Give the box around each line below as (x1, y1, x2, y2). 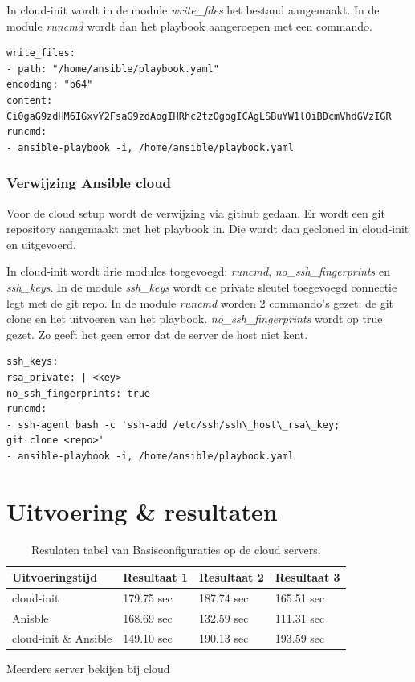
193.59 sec (275, 629, 325, 646)
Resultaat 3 (275, 569, 340, 586)
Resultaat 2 (198, 569, 264, 586)
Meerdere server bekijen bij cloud (6, 660, 170, 676)
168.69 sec (123, 609, 173, 626)
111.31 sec (275, 609, 325, 626)
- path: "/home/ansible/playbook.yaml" (6, 63, 219, 75)
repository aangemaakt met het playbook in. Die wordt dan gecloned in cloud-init (6, 220, 409, 237)
